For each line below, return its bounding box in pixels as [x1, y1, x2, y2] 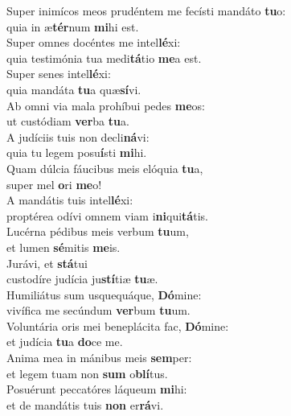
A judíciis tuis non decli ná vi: [6, 128, 150, 145]
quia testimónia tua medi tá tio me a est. [6, 49, 202, 66]
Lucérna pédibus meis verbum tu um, [6, 223, 189, 240]
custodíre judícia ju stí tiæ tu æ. [6, 270, 158, 287]
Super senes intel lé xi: [6, 65, 111, 82]
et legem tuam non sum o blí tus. [6, 365, 168, 381]
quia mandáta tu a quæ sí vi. [6, 80, 141, 97]
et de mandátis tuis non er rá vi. [6, 396, 164, 413]
